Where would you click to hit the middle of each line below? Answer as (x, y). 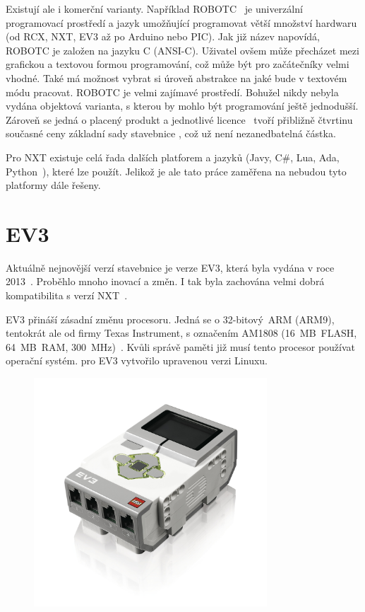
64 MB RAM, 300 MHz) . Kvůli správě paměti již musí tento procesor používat (181, 346)
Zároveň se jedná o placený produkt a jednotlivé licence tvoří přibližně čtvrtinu (179, 119)
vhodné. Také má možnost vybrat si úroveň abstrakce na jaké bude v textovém (176, 77)
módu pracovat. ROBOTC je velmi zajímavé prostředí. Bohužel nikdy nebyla (172, 92)
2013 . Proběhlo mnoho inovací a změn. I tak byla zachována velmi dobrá (165, 281)
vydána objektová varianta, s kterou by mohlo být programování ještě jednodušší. (182, 106)
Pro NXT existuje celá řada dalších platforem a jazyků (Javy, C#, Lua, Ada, (173, 157)
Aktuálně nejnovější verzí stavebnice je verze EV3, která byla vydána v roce (170, 267)
